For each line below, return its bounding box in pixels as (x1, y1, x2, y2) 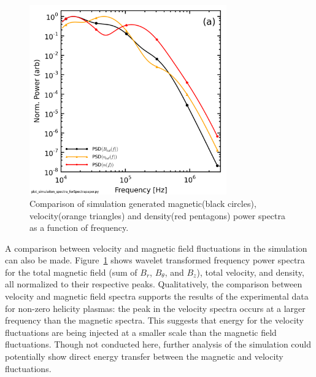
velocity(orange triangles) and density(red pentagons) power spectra (29, 209, 286, 222)
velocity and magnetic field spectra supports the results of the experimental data (5, 290, 309, 303)
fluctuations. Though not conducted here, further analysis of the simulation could (5, 338, 312, 351)
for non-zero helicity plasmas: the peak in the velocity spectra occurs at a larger (5, 301, 306, 314)
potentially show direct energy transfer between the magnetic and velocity (5, 350, 283, 363)
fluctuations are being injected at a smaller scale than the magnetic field (5, 325, 277, 338)
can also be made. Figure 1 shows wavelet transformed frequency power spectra (5, 254, 305, 266)
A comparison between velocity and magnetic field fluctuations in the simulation (5, 241, 307, 254)
